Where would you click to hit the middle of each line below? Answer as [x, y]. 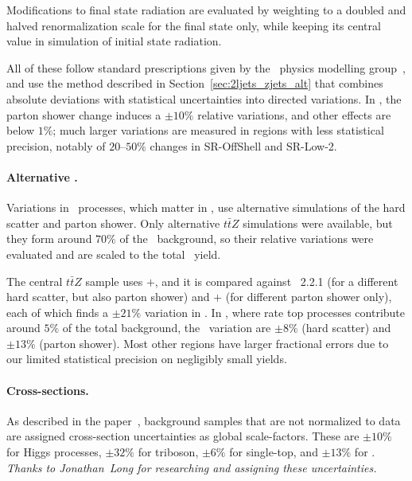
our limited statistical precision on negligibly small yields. [147, 359]
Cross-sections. [48, 390]
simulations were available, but [318, 223]
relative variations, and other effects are [294, 114]
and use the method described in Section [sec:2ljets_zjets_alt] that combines [195, 83]
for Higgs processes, [54, 452]
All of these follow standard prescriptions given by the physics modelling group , [206, 67]
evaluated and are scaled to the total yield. [114, 254]
